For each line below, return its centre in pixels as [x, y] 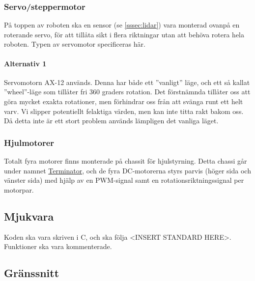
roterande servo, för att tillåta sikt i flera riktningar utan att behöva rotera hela [124, 34]
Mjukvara [29, 216]
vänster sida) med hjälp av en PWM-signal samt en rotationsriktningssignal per [124, 180]
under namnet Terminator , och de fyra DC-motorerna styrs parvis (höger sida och [127, 170]
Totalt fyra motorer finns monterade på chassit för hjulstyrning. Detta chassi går [126, 160]
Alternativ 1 [25, 63]
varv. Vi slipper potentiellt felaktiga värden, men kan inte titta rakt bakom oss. [124, 111]
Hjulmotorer [29, 142]
